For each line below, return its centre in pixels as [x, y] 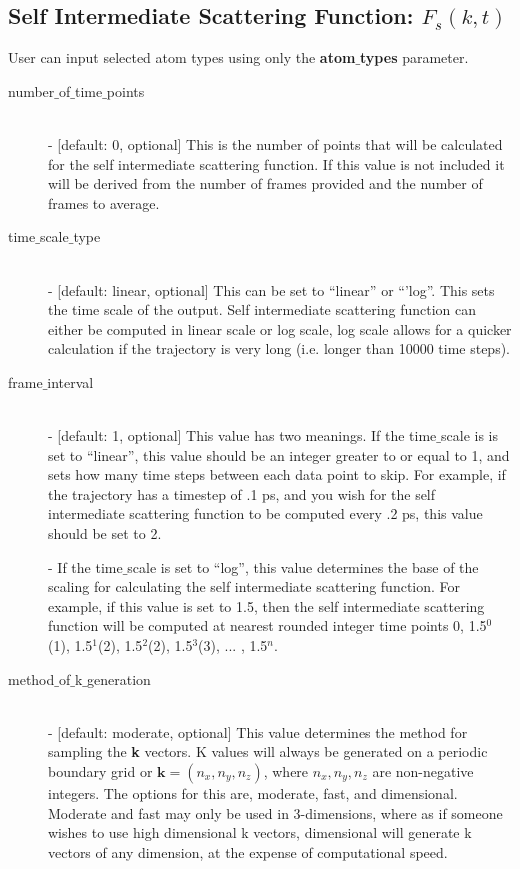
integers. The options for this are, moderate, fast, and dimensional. [253, 793]
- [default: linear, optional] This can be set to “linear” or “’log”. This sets [271, 289]
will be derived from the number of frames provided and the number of [265, 183]
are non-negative [423, 771]
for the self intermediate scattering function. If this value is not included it [276, 163]
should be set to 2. [105, 533]
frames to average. [104, 202]
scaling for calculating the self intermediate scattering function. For [254, 586]
